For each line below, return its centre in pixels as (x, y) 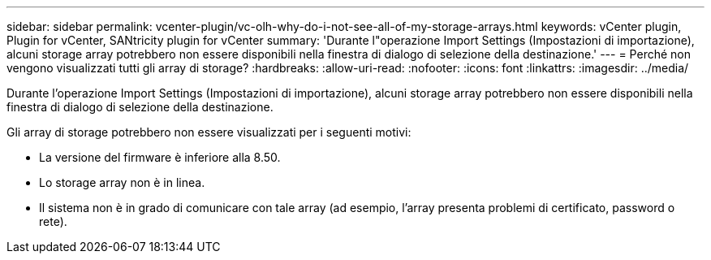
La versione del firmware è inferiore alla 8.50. (160, 157)
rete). (53, 221)
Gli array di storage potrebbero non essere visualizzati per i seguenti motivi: (209, 132)
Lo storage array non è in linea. (122, 182)
